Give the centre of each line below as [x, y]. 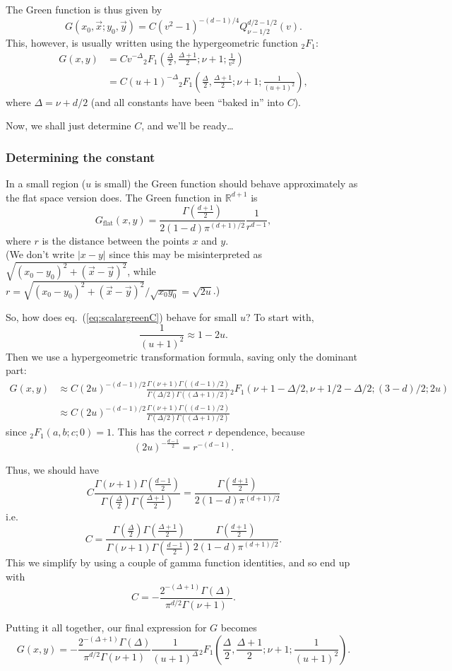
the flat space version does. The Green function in [114, 197]
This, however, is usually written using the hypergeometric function [152, 42]
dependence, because [260, 432]
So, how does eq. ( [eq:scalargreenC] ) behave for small [121, 316]
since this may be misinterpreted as [185, 254]
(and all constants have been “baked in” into [187, 101]
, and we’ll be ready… [188, 126]
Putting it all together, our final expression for [106, 628]
